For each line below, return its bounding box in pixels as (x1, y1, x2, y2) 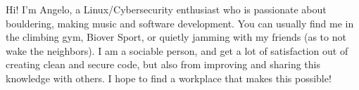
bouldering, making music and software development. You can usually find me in (6, 15, 354, 30)
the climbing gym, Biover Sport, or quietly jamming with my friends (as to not (6, 30, 346, 44)
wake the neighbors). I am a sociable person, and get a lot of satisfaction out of (6, 43, 348, 58)
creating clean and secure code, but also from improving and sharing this (6, 57, 320, 72)
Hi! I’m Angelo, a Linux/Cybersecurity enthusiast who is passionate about (6, 2, 327, 16)
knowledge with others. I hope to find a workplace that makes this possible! (6, 70, 332, 85)
